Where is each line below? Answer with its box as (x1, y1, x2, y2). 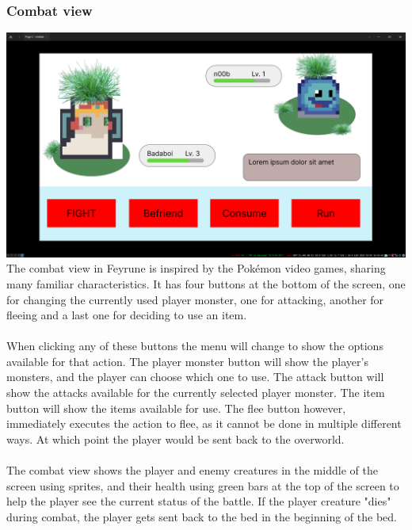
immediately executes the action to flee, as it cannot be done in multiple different (6, 415, 402, 432)
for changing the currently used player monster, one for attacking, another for (6, 291, 384, 307)
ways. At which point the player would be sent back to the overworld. (6, 430, 345, 447)
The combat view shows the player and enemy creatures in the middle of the (6, 462, 378, 479)
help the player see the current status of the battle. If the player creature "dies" (6, 493, 391, 509)
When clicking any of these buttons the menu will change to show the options (6, 337, 383, 354)
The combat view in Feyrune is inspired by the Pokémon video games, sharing (6, 260, 386, 276)
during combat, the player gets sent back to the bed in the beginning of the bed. (6, 508, 397, 524)
